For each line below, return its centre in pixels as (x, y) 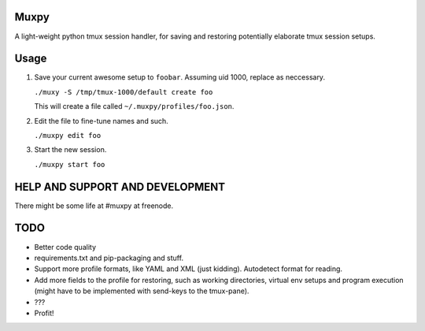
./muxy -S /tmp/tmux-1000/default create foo (124, 92)
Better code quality (65, 247)
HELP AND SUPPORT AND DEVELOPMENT (120, 186)
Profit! (44, 313)
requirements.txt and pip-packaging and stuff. (109, 258)
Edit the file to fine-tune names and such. (101, 121)
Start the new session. (70, 150)
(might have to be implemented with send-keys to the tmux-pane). (142, 291)
